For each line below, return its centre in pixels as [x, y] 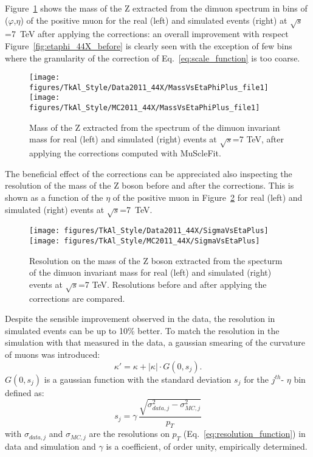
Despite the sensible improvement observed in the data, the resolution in [140, 319]
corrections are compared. [77, 298]
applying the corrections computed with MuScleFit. [125, 153]
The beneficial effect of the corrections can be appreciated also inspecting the [149, 173]
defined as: [25, 392]
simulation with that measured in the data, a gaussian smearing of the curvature [155, 342]
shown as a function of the [54, 197]
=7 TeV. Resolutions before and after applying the [172, 284]
